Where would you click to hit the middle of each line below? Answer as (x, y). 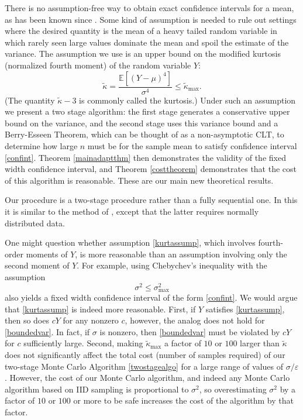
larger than (260, 343)
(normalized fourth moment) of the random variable (98, 65)
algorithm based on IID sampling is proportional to (97, 389)
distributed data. (35, 223)
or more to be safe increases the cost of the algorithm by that (183, 400)
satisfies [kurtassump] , (245, 309)
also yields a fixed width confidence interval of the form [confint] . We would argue (151, 297)
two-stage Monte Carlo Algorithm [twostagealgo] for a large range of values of (144, 366)
